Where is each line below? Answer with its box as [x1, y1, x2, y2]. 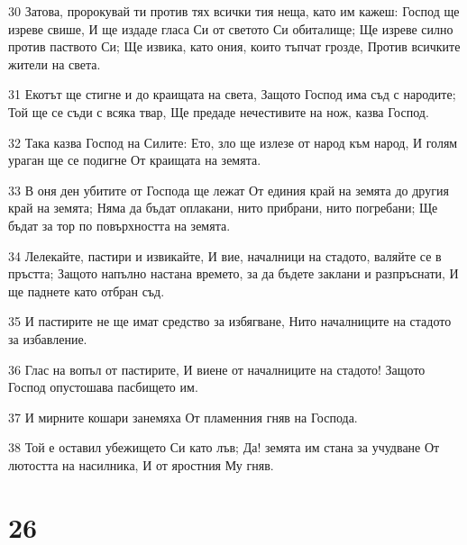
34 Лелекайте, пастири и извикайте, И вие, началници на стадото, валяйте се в [8, 246, 442, 265]
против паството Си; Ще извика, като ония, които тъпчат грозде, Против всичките [8, 37, 461, 56]
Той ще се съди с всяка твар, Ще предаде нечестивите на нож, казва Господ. [8, 102, 429, 121]
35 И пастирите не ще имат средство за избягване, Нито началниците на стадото [8, 312, 452, 331]
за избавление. [8, 329, 87, 348]
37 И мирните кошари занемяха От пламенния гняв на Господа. [8, 407, 358, 426]
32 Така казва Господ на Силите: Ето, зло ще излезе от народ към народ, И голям [8, 132, 458, 151]
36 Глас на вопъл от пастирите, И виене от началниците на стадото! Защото [8, 359, 426, 378]
